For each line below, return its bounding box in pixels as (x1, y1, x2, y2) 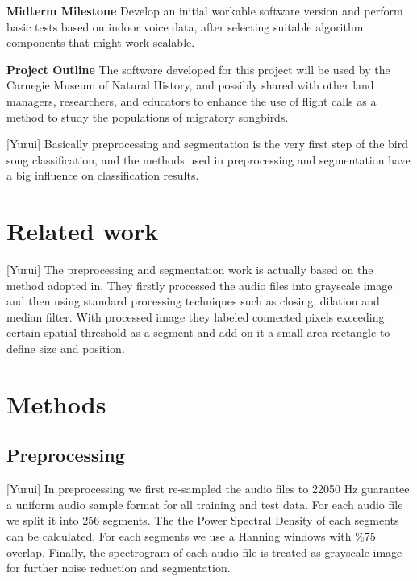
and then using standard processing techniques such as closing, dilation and (6, 293, 380, 309)
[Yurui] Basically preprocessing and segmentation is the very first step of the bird (6, 135, 408, 152)
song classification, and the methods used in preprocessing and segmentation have (6, 151, 411, 168)
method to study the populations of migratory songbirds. (6, 108, 289, 125)
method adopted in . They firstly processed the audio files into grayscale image (6, 276, 393, 293)
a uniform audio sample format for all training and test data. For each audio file (6, 496, 403, 513)
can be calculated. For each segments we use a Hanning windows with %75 (6, 527, 376, 544)
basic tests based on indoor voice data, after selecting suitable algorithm (6, 18, 364, 35)
